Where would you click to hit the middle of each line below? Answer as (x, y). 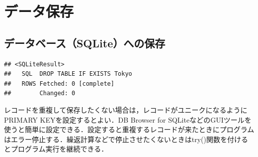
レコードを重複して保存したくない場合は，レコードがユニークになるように (126, 109)
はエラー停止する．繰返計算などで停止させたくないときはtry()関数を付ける (126, 139)
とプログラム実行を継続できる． (56, 149)
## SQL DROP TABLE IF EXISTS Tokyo (68, 74)
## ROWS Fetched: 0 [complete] (59, 83)
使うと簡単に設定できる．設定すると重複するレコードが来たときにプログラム (129, 129)
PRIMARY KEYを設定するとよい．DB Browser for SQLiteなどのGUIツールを (128, 119)
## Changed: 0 (40, 93)
